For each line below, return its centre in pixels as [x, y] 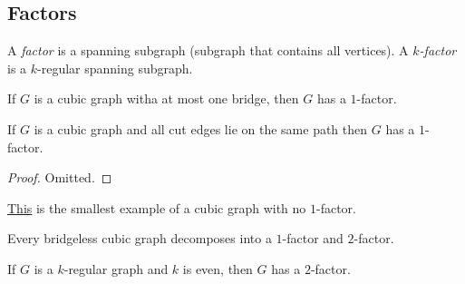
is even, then [218, 268]
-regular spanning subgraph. [115, 68]
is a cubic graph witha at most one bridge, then [166, 98]
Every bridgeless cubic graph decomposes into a [140, 238]
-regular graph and [116, 268]
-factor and [313, 238]
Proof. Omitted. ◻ [60, 177]
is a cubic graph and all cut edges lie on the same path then [201, 128]
